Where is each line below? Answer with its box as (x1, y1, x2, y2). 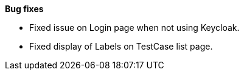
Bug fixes (5, 4, 44, 14)
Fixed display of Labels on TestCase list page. (29, 41, 213, 51)
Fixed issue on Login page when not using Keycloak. (29, 22, 240, 33)
